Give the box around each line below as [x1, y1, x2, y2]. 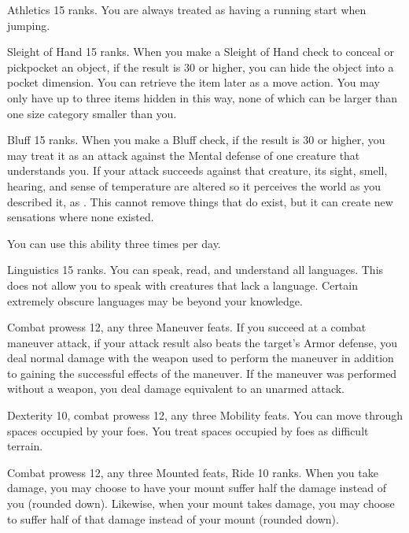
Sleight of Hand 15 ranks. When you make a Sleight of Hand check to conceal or [7, 43, 395, 60]
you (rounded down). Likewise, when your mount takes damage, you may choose [7, 495, 395, 512]
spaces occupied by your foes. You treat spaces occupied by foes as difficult [7, 422, 369, 439]
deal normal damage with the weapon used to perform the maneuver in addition [7, 350, 394, 366]
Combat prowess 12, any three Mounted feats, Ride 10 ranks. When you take [7, 464, 378, 480]
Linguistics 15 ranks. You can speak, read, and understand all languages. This [7, 261, 384, 278]
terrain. [7, 438, 43, 454]
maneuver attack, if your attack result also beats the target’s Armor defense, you [7, 334, 398, 350]
